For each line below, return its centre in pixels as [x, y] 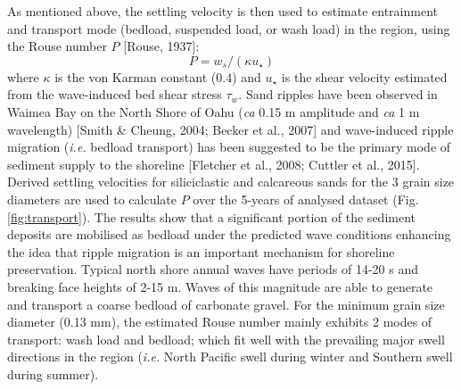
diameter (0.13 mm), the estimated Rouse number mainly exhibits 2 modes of [220, 322]
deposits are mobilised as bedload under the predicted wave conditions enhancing [229, 234]
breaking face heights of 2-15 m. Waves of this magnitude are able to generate [220, 286]
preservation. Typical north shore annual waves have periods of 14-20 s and [213, 269]
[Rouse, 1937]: [161, 46]
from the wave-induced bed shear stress [115, 94]
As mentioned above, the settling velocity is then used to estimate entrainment [222, 11]
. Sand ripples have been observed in [338, 94]
